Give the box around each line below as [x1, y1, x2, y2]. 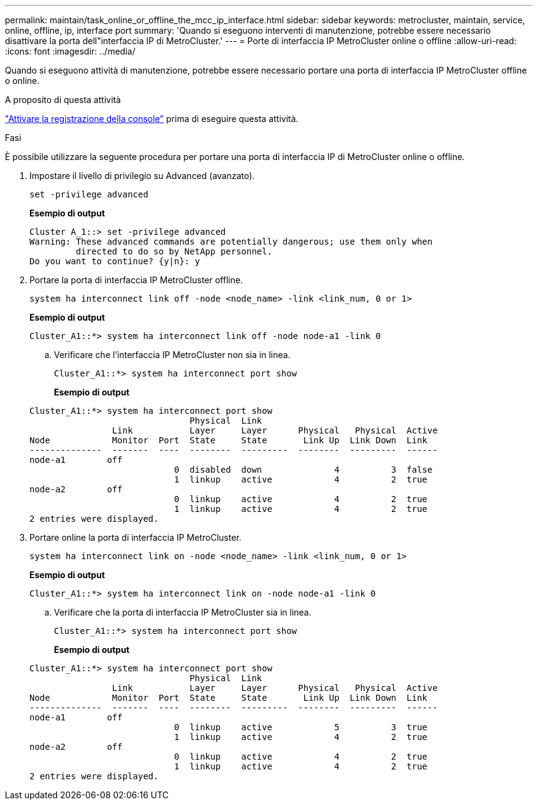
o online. [5, 75, 40, 86]
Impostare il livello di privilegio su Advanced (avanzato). [29, 170, 255, 181]
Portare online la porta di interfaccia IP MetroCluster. [29, 532, 242, 543]
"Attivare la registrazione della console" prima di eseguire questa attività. [5, 113, 299, 124]
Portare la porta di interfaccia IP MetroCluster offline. [29, 275, 243, 285]
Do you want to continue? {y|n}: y [29, 256, 200, 266]
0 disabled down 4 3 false [174, 465, 433, 475]
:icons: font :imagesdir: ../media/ [5, 46, 135, 56]
